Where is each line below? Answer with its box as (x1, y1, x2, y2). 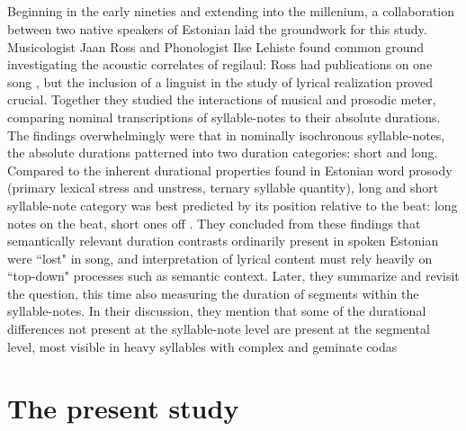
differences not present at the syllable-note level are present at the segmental (7, 319, 430, 338)
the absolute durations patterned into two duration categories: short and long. (7, 143, 438, 162)
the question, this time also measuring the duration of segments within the (7, 283, 419, 302)
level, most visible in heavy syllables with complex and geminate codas (7, 337, 398, 355)
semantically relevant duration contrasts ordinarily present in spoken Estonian (7, 231, 439, 250)
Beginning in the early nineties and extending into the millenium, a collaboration (7, 2, 455, 21)
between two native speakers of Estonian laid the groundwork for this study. (7, 19, 427, 38)
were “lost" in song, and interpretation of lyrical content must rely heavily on (7, 248, 433, 267)
